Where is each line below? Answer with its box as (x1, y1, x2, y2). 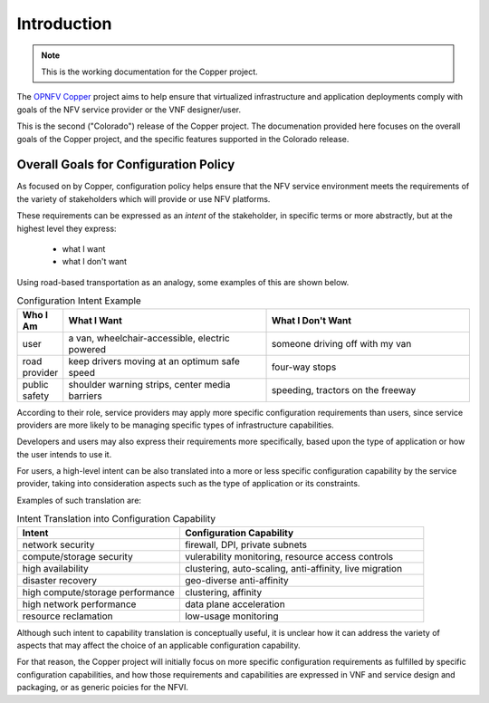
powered (68, 342, 107, 355)
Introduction (16, 14, 112, 34)
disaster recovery (22, 573, 97, 586)
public (22, 378, 49, 390)
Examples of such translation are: (16, 495, 142, 506)
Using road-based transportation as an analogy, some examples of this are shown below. (16, 276, 350, 287)
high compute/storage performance (22, 585, 176, 598)
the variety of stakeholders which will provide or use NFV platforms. (16, 193, 271, 204)
